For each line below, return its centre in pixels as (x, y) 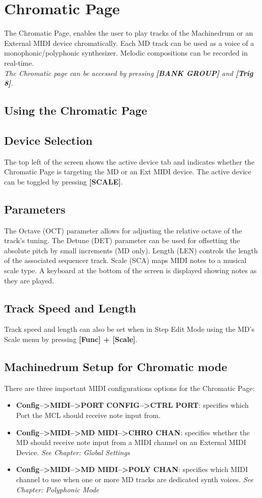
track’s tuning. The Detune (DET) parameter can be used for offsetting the (122, 240)
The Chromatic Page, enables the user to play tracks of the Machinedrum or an (129, 33)
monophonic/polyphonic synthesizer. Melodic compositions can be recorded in (126, 53)
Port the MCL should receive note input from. (88, 415)
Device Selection (48, 140)
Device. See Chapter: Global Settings (73, 452)
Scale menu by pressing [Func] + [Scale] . (71, 339)
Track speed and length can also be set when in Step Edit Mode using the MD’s (129, 329)
